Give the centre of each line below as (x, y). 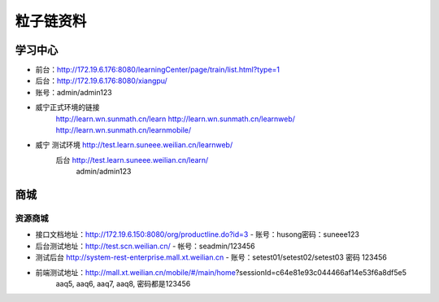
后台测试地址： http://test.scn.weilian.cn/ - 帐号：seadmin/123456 (145, 246)
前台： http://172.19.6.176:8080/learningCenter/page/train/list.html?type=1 (158, 70)
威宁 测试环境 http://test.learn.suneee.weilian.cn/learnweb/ (134, 145)
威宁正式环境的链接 (67, 107)
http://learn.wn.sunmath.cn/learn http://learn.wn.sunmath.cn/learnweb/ (176, 119)
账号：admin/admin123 (74, 92)
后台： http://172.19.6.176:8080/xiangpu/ (102, 81)
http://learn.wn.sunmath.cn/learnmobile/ (124, 130)
